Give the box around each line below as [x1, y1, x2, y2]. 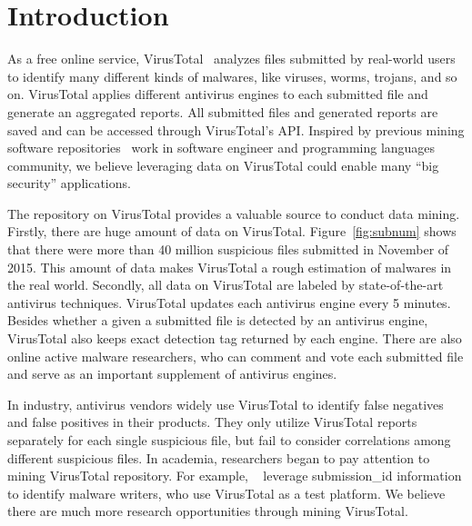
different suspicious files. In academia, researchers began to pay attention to [7, 448, 430, 467]
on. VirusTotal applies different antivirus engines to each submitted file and [7, 84, 428, 104]
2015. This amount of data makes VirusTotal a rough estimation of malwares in [7, 257, 452, 276]
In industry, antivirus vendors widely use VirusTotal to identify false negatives [7, 394, 444, 413]
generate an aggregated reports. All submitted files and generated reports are [7, 102, 438, 121]
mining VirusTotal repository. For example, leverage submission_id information [7, 466, 462, 485]
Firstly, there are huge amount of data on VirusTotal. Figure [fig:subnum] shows [7, 222, 457, 241]
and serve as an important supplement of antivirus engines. [7, 364, 337, 383]
